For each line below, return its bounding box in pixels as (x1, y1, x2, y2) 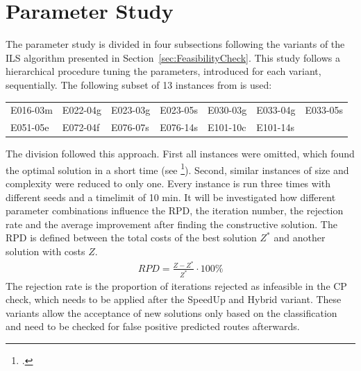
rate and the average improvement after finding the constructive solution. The (6, 216, 337, 231)
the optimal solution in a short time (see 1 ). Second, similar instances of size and (6, 160, 349, 177)
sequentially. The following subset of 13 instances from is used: (6, 77, 272, 92)
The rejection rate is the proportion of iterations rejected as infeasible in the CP (6, 278, 347, 293)
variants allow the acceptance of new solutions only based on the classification (6, 305, 337, 320)
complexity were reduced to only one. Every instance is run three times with (6, 176, 331, 191)
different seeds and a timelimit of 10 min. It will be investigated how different (6, 189, 336, 204)
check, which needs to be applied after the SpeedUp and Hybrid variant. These (6, 292, 342, 307)
